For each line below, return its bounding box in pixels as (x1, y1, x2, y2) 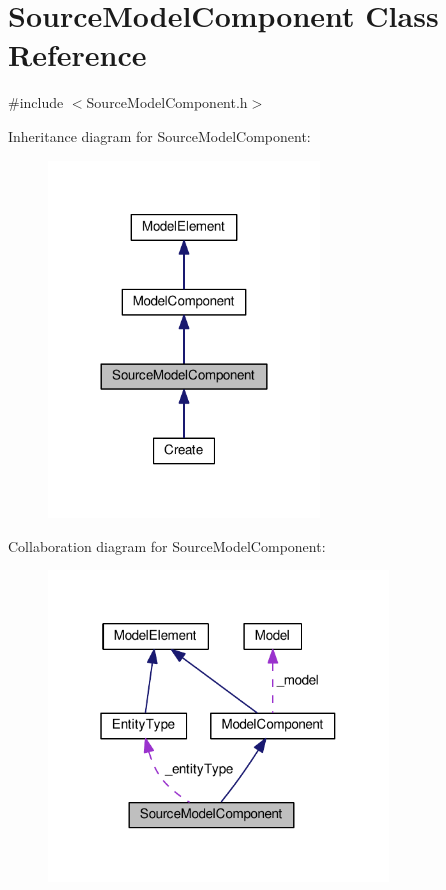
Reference (8, 34, 147, 75)
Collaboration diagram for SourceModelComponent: (8, 535, 326, 556)
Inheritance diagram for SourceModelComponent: (8, 125, 311, 146)
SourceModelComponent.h (86, 92, 248, 113)
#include (8, 92, 64, 113)
